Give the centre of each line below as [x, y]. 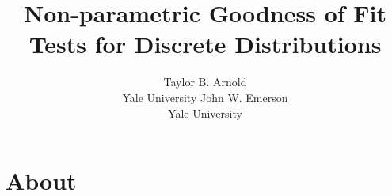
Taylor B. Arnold [205, 82]
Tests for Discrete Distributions [205, 44]
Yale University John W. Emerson [205, 97]
